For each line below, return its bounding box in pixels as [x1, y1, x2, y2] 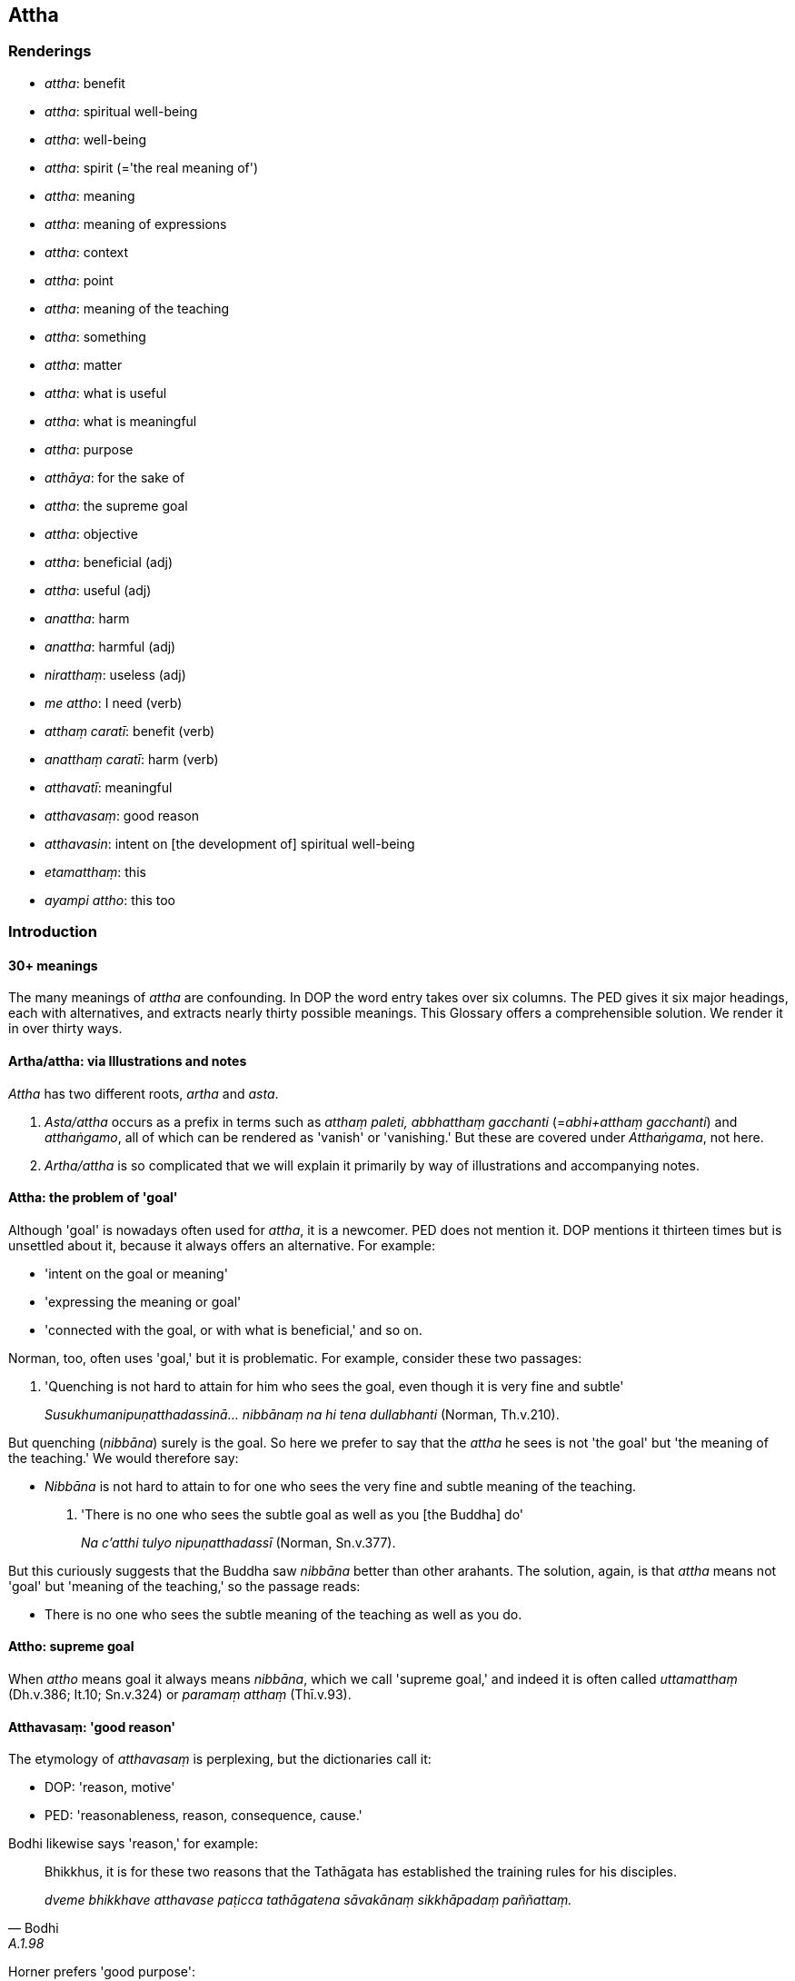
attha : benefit [45, 75, 125, 91]
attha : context [45, 244, 129, 260]
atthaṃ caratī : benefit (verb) [45, 722, 215, 739]
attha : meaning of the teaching [45, 300, 230, 316]
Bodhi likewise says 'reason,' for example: [8, 1836, 258, 1852]
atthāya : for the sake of [45, 469, 185, 485]
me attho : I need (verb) [45, 694, 183, 711]
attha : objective [45, 525, 138, 542]
